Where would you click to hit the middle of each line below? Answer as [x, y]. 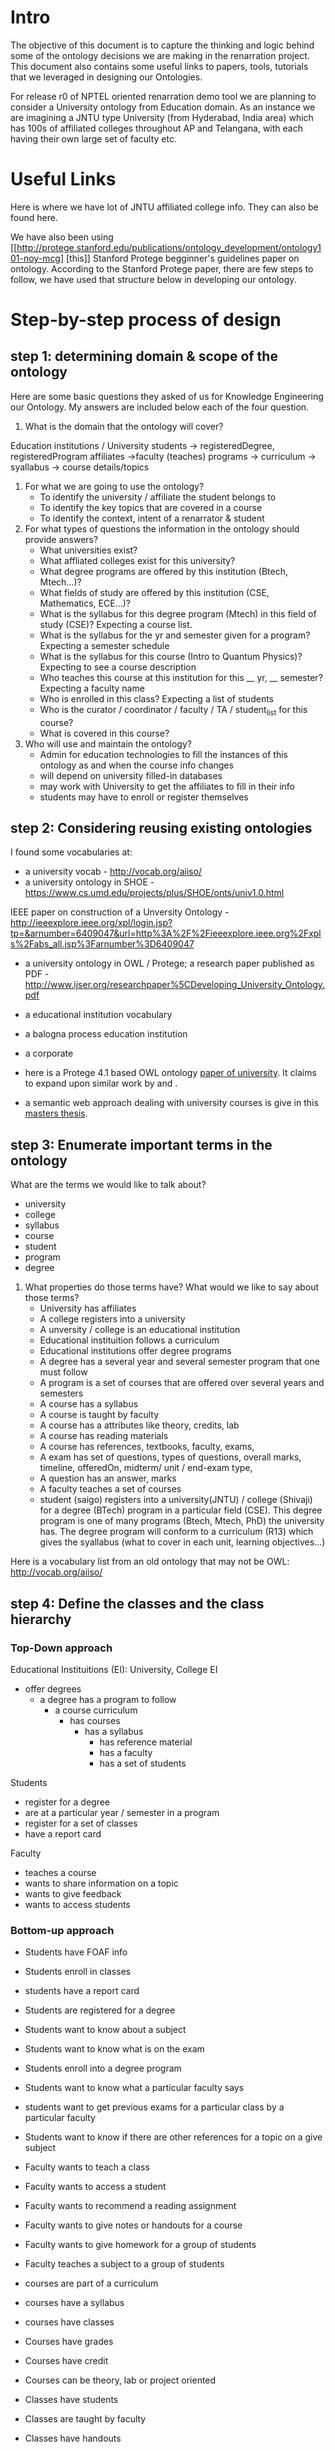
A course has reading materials [104, 1436]
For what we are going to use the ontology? [114, 486]
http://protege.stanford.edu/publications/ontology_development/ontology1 [169, 247]
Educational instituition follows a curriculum [129, 1340]
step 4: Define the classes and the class [137, 1603]
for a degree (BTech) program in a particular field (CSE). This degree [181, 1510]
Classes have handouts [73, 2438]
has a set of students [143, 1763]
